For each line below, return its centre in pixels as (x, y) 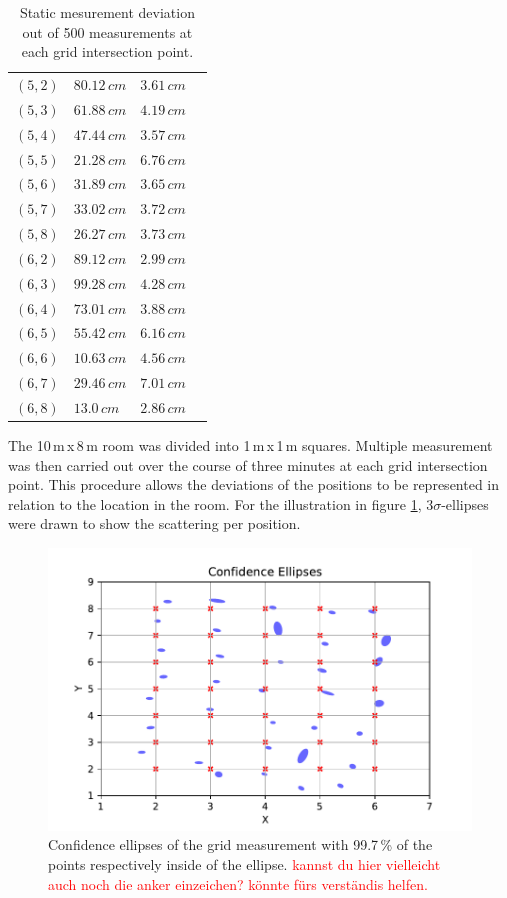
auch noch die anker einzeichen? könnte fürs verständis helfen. (238, 883)
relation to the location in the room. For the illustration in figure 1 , (215, 503)
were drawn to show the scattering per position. (154, 523)
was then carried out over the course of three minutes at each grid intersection (248, 464)
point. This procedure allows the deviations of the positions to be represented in (254, 484)
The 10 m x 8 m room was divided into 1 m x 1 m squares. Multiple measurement (250, 445)
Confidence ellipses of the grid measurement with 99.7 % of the (240, 844)
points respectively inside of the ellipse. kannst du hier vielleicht (244, 863)
